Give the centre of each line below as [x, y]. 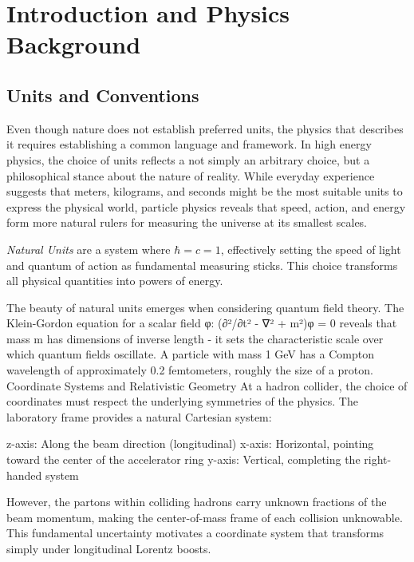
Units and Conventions [103, 95]
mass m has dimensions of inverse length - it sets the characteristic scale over [195, 338]
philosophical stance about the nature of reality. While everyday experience [191, 175]
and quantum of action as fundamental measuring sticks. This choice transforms [202, 265]
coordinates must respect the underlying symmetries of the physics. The [182, 401]
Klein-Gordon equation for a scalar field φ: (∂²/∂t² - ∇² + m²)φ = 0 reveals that [202, 323]
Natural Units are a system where [89, 249]
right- [378, 459]
